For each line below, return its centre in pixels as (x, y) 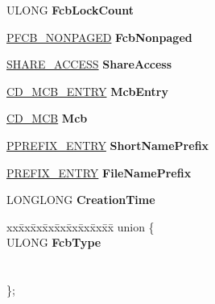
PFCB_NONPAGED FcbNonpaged (99, 37)
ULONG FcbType (54, 242)
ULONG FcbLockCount (70, 10)
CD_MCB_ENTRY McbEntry (87, 91)
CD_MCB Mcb (47, 118)
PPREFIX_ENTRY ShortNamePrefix (108, 145)
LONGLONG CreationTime (81, 200)
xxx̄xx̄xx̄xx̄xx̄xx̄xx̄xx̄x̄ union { (81, 226)
